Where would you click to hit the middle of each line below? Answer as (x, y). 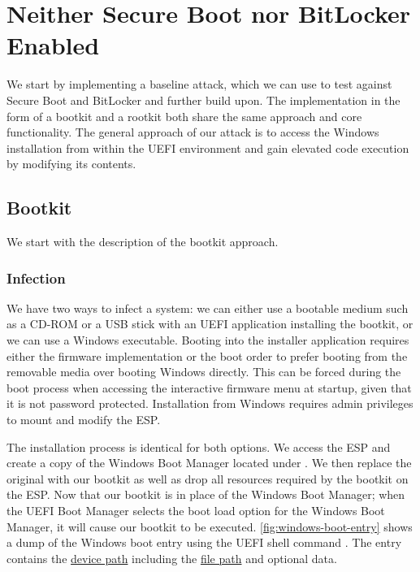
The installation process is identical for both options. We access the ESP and (199, 446)
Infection (36, 277)
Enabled (53, 45)
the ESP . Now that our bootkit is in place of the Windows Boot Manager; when (206, 494)
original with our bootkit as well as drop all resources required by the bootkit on (208, 478)
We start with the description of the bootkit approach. (143, 242)
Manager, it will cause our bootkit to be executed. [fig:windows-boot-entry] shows (210, 526)
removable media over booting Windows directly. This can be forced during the (204, 372)
